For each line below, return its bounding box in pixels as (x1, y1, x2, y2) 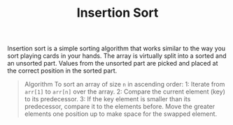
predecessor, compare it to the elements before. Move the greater (24, 103, 216, 111)
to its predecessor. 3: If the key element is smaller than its (24, 95, 191, 103)
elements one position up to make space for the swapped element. (24, 110, 218, 118)
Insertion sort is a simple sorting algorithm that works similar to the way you (7, 44, 226, 53)
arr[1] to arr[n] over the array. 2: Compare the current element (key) (24, 87, 225, 96)
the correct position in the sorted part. (7, 66, 118, 75)
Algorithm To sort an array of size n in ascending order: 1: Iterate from (24, 80, 225, 89)
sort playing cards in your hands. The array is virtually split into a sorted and (7, 52, 227, 60)
